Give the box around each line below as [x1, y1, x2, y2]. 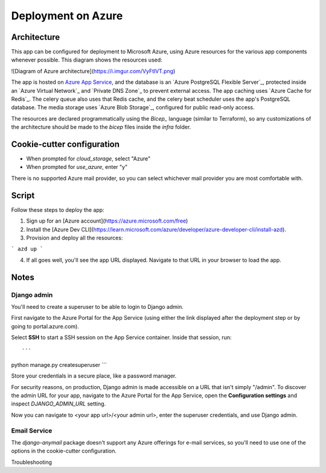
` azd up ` [11, 246, 43, 253]
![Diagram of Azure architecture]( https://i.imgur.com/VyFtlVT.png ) [11, 67, 176, 75]
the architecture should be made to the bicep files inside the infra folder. [11, 124, 191, 131]
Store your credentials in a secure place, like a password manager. [11, 372, 177, 379]
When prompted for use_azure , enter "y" [26, 163, 128, 171]
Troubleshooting [11, 459, 53, 466]
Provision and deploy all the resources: [26, 234, 123, 241]
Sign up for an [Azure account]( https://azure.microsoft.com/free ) [26, 217, 188, 224]
